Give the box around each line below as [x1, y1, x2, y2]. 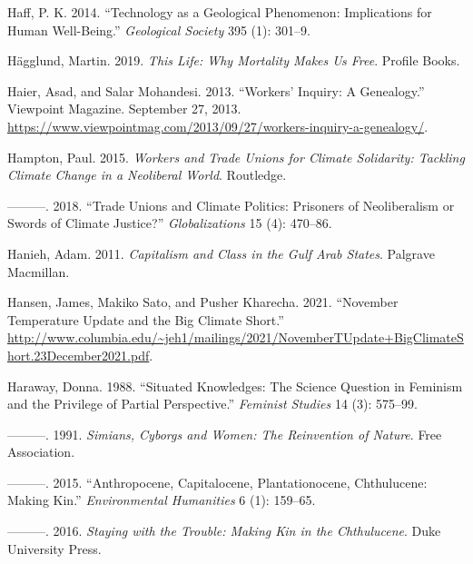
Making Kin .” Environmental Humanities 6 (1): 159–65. [7, 490, 316, 510]
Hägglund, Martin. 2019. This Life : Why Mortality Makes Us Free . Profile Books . [7, 51, 460, 70]
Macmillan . [7, 262, 70, 281]
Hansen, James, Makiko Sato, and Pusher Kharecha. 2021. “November [7, 292, 399, 312]
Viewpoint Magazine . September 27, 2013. [7, 99, 241, 118]
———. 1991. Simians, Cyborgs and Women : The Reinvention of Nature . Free [7, 424, 442, 443]
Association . [7, 442, 75, 461]
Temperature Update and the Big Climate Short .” [7, 310, 284, 329]
